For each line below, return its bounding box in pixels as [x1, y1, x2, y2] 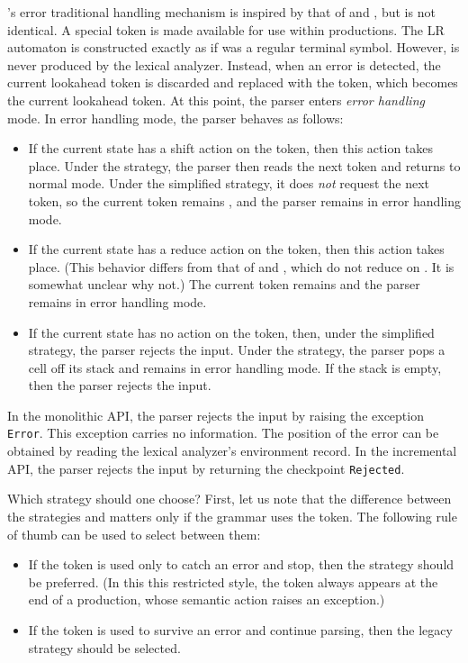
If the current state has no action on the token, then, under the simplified [28, 322, 435, 341]
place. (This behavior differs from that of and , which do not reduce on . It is [28, 257, 454, 276]
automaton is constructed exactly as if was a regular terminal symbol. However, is [7, 38, 460, 57]
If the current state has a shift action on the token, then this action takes [28, 139, 434, 158]
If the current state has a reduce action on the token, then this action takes [28, 240, 445, 259]
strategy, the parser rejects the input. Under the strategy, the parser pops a [28, 341, 445, 359]
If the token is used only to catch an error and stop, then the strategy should [28, 555, 454, 574]
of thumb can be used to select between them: [7, 524, 261, 543]
